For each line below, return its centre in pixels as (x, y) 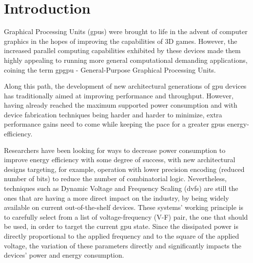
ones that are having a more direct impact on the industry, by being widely (117, 197)
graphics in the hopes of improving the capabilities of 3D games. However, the (121, 41)
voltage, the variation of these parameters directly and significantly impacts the (123, 245)
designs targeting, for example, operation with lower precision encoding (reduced (124, 169)
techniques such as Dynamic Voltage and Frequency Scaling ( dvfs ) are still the (121, 188)
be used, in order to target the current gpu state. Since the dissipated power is (121, 226)
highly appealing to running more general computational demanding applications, (126, 60)
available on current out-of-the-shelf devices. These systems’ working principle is (124, 207)
